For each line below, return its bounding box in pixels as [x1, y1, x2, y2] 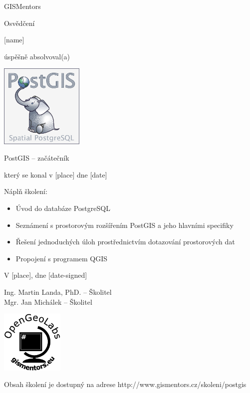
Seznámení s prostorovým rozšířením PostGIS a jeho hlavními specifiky [15, 219, 234, 230]
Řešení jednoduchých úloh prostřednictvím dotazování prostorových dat [15, 236, 235, 247]
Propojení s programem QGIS [15, 253, 108, 263]
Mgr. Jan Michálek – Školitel [4, 296, 92, 307]
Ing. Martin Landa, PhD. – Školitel [4, 286, 112, 297]
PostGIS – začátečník [4, 153, 69, 163]
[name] [4, 34, 24, 45]
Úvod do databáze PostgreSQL [15, 202, 110, 213]
